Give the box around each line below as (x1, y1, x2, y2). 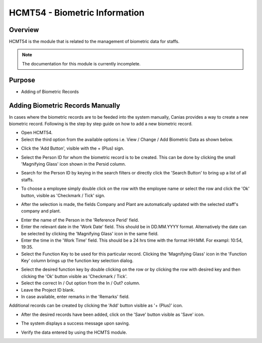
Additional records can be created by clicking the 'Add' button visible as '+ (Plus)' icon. (9, 303, 183, 309)
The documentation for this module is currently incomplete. (22, 61, 141, 66)
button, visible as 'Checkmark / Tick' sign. (21, 192, 105, 198)
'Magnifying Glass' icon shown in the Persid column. (21, 161, 126, 167)
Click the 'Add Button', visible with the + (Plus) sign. (21, 145, 125, 151)
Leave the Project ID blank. (21, 287, 75, 293)
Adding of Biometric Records (21, 89, 79, 94)
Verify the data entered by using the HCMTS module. (21, 329, 127, 335)
